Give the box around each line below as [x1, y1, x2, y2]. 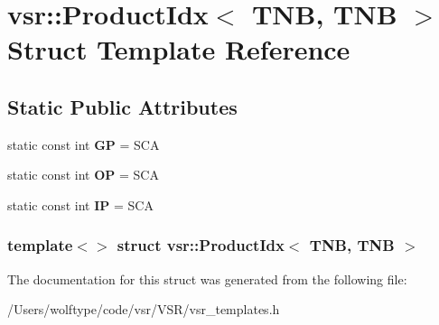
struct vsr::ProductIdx [117, 234, 285, 256]
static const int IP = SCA [7, 195, 154, 214]
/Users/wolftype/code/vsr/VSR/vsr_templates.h [7, 300, 280, 319]
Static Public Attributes [7, 92, 238, 120]
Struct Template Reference [7, 31, 350, 68]
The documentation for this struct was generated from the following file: [7, 269, 407, 288]
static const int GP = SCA [7, 135, 160, 153]
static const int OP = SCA [7, 165, 159, 184]
